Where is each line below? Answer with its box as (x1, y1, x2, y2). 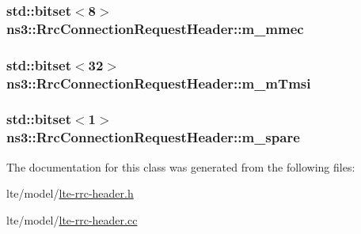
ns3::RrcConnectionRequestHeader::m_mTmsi (6, 73, 311, 92)
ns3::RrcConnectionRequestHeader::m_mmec (6, 18, 304, 38)
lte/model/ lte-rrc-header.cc (6, 211, 138, 228)
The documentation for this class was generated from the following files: (6, 158, 355, 175)
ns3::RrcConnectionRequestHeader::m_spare (6, 127, 300, 147)
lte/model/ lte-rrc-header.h (6, 185, 134, 202)
